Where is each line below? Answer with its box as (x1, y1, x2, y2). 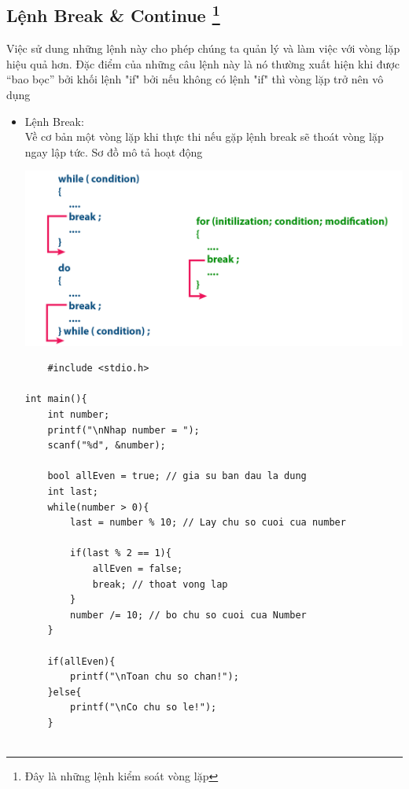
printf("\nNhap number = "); (47, 424, 200, 436)
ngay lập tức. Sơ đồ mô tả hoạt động (24, 143, 203, 160)
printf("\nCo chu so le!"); (70, 702, 217, 713)
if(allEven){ (47, 655, 116, 667)
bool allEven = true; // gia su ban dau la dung (47, 470, 307, 482)
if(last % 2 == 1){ (70, 548, 171, 559)
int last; (47, 485, 98, 497)
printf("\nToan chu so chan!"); (70, 671, 239, 683)
